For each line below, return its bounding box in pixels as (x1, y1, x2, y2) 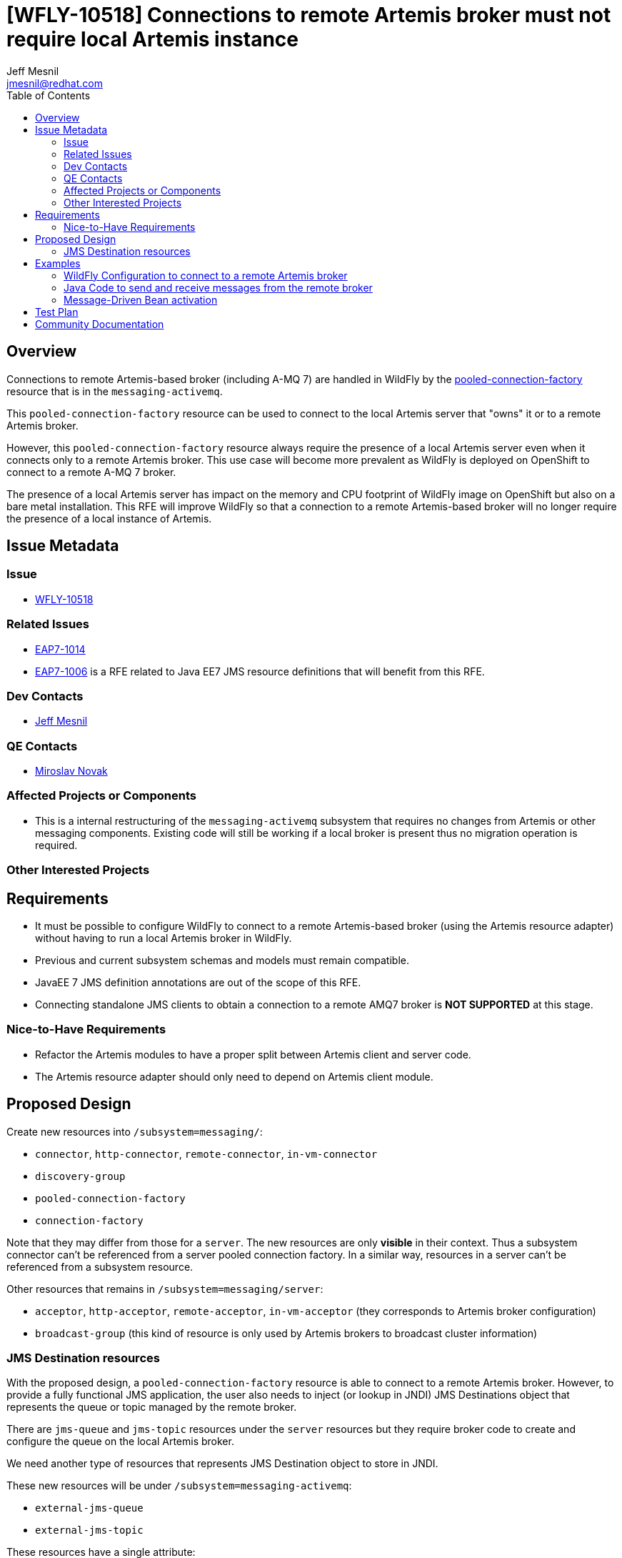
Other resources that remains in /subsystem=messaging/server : (6, 1282, 323, 1295)
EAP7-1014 (35, 642, 86, 655)
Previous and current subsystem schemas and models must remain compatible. (35, 954, 409, 967)
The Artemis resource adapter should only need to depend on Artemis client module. (35, 1070, 433, 1083)
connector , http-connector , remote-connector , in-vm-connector (35, 1147, 378, 1160)
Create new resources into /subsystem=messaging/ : (6, 1125, 263, 1138)
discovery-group (35, 1170, 126, 1182)
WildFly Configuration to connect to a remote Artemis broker (64, 269, 348, 282)
